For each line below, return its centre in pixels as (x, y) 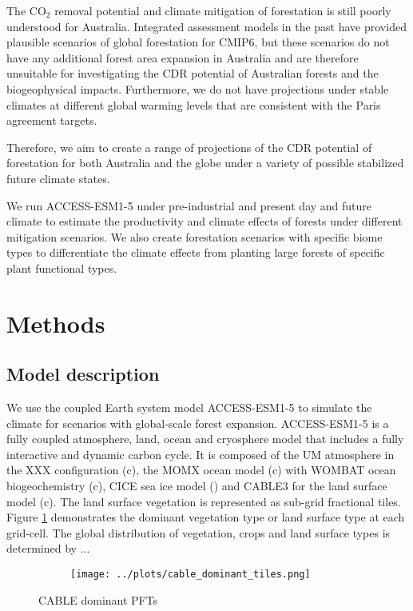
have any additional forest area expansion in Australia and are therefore (183, 57)
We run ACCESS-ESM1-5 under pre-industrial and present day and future (189, 205)
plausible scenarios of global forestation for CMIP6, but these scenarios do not (198, 42)
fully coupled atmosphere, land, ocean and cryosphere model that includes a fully (205, 439)
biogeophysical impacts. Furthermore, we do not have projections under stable (198, 88)
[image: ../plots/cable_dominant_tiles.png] (191, 575)
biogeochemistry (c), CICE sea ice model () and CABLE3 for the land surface (197, 486)
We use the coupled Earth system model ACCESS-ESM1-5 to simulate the (189, 407)
